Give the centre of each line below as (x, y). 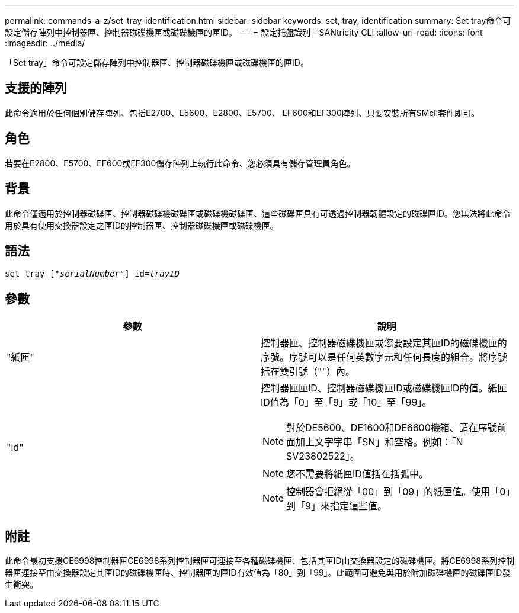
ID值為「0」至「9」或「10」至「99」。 (346, 402)
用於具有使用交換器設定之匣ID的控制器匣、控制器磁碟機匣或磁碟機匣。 (142, 225)
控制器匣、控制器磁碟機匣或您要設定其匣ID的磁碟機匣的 (384, 343)
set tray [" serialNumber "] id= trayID (92, 274)
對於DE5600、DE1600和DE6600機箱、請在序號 (392, 428)
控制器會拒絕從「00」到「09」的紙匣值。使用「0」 (398, 492)
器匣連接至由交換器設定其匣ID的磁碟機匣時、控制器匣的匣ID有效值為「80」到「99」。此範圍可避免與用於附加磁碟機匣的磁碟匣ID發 (258, 573)
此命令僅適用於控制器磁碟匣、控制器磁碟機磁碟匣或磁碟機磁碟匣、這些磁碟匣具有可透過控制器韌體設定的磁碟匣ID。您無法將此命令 (258, 213)
